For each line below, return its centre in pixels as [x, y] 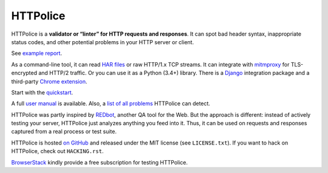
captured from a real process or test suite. [64, 132]
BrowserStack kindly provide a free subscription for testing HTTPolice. [100, 162]
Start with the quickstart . [42, 92]
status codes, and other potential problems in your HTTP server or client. [103, 42]
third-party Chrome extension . [49, 81]
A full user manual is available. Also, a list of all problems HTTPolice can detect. [111, 103]
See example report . [37, 53]
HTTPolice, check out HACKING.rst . [57, 151]
